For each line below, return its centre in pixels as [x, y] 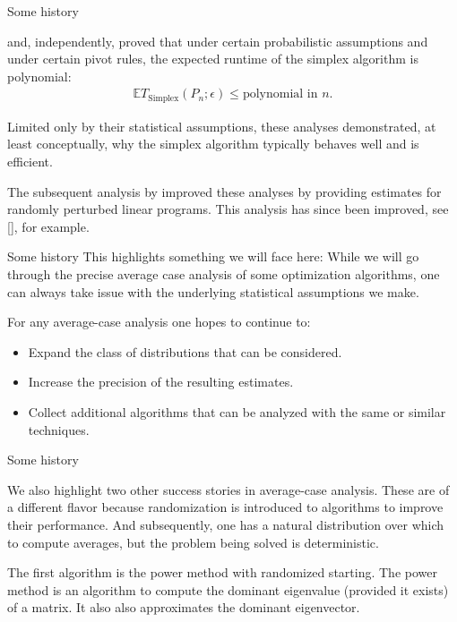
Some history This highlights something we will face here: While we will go [213, 256]
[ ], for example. [48, 226]
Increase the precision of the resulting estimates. [161, 382]
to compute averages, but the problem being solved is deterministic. [193, 542]
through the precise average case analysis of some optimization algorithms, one [224, 274]
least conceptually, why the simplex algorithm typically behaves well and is [213, 144]
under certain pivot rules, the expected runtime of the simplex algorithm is [213, 59]
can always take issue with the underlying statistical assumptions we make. [213, 291]
